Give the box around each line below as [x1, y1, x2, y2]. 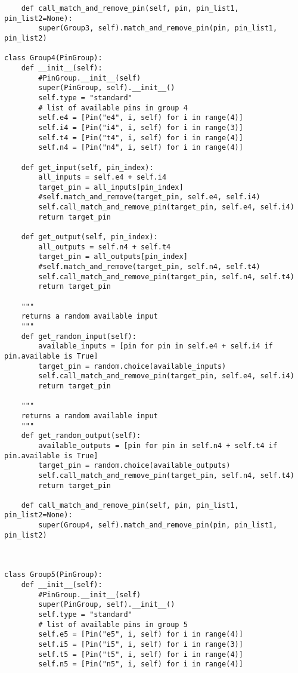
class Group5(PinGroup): [4, 570, 103, 579]
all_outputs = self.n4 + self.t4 [38, 242, 171, 251]
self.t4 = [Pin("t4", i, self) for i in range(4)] [38, 133, 243, 142]
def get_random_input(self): [21, 332, 136, 341]
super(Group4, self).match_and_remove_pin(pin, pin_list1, [38, 521, 278, 530]
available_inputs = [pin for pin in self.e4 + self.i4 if [38, 342, 274, 351]
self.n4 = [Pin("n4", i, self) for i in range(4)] [38, 143, 243, 152]
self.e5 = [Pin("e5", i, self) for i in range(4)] [38, 630, 243, 639]
